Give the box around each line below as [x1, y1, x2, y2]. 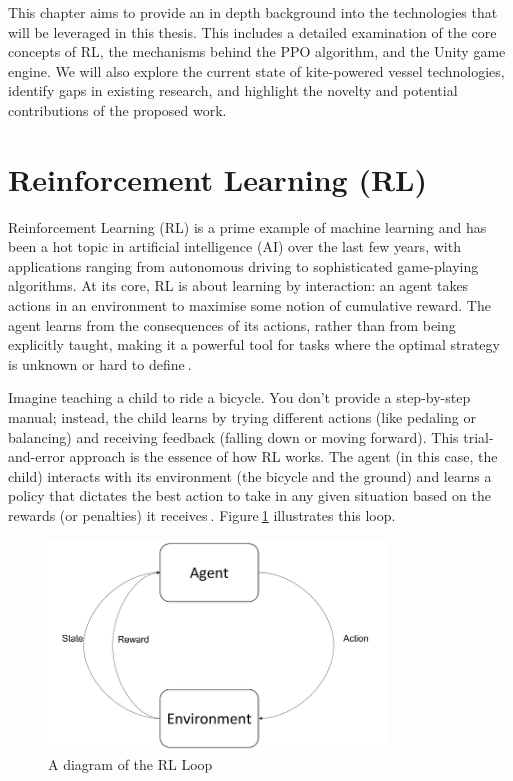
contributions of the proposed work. [8, 99, 227, 120]
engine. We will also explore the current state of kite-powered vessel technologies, [8, 60, 505, 81]
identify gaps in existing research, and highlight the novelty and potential [8, 80, 458, 101]
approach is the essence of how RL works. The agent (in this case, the [69, 446, 498, 467]
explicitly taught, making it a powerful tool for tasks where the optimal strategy [8, 334, 500, 355]
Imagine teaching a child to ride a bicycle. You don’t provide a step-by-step [8, 387, 471, 408]
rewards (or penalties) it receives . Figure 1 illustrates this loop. [8, 505, 396, 525]
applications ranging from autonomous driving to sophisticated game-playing [8, 255, 479, 276]
